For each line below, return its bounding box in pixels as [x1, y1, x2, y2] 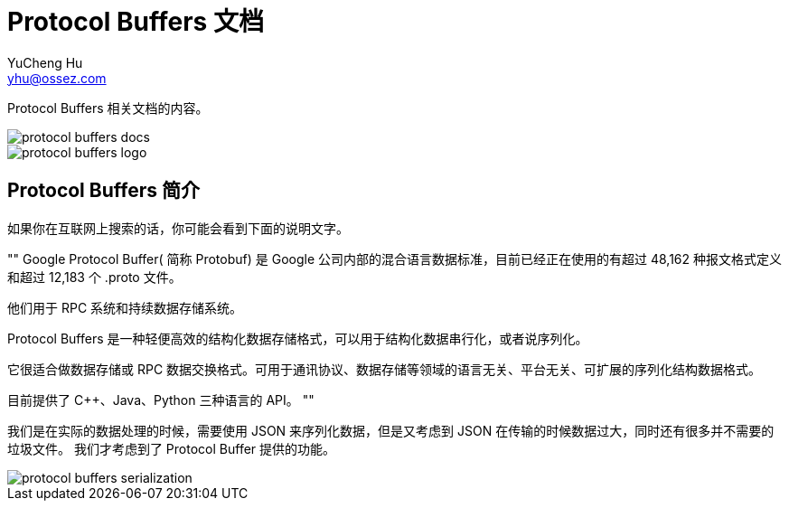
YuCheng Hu [7, 54, 83, 71]
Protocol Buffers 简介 [7, 179, 200, 202]
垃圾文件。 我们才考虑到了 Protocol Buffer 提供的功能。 [7, 440, 336, 456]
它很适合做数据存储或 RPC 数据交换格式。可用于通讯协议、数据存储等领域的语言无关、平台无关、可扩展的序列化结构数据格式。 [7, 361, 762, 377]
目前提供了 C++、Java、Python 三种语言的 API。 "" [7, 391, 315, 408]
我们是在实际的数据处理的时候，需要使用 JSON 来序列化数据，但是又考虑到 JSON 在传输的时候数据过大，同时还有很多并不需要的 [7, 422, 775, 438]
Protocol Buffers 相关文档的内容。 [7, 99, 209, 116]
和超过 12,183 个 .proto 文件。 [7, 268, 182, 285]
